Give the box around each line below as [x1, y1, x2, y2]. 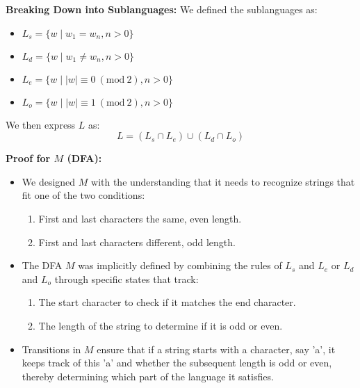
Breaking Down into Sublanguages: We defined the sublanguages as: [6, 2, 318, 16]
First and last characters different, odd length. [38, 234, 236, 249]
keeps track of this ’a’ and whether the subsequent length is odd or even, [22, 355, 332, 370]
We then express [6, 117, 76, 131]
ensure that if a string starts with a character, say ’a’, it [97, 341, 336, 356]
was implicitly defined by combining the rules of [78, 258, 282, 273]
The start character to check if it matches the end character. [38, 295, 296, 309]
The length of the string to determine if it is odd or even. [38, 318, 283, 332]
